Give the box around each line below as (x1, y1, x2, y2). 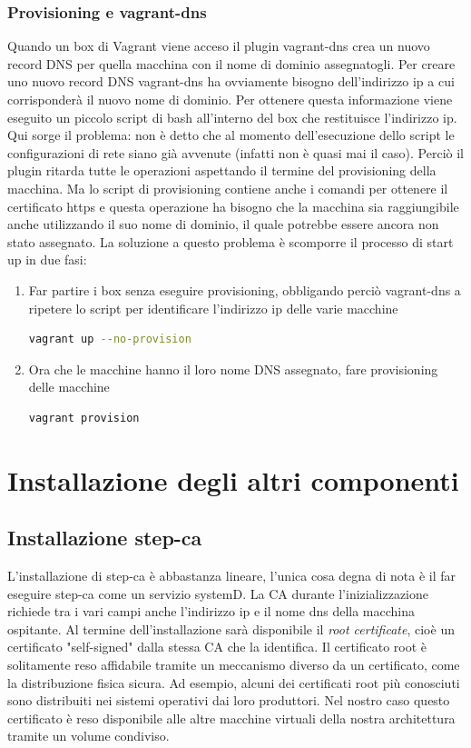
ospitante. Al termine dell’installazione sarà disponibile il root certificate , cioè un (7, 619, 455, 638)
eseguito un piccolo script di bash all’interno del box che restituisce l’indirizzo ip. (7, 107, 457, 126)
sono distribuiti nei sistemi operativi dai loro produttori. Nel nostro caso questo (7, 691, 450, 710)
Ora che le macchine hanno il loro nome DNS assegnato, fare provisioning (28, 359, 438, 378)
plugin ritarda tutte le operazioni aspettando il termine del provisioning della (7, 161, 437, 180)
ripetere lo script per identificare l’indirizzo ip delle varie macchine (28, 298, 398, 317)
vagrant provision (28, 411, 140, 424)
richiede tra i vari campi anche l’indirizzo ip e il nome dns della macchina (7, 602, 415, 621)
